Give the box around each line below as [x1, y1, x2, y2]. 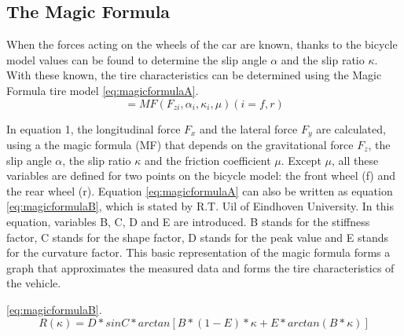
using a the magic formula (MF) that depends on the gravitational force [6, 137, 354, 153]
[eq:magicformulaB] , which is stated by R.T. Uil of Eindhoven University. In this [6, 198, 394, 214]
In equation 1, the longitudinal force [6, 120, 181, 137]
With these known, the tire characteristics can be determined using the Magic [6, 67, 382, 83]
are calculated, [316, 120, 386, 137]
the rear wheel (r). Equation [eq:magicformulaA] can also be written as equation [6, 182, 393, 199]
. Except [281, 152, 321, 168]
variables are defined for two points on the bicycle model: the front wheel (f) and [6, 167, 395, 184]
